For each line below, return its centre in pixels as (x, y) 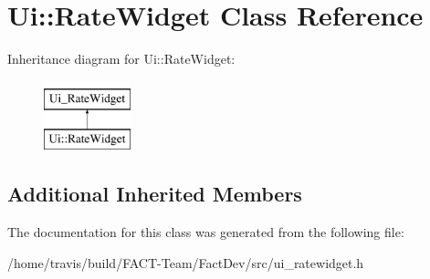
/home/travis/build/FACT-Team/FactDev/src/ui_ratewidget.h (186, 262)
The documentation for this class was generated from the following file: (206, 232)
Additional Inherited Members (155, 194)
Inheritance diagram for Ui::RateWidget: (121, 59)
